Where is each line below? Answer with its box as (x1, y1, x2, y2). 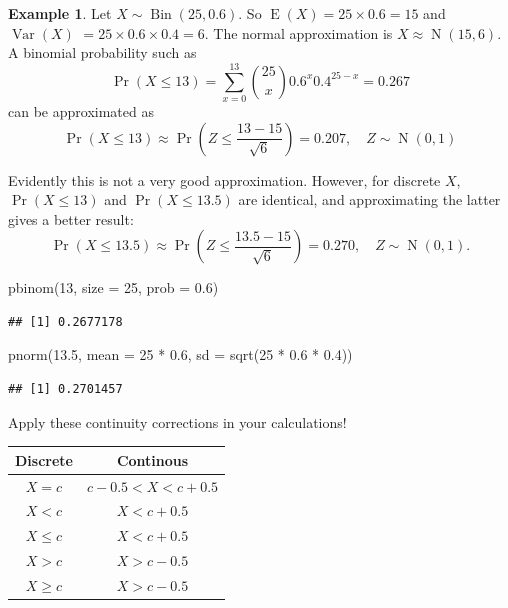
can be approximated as (8, 100, 154, 121)
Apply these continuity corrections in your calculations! (8, 411, 347, 432)
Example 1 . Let (8, 3, 112, 23)
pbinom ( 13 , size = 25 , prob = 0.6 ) (8, 277, 219, 298)
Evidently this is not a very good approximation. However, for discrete (8, 169, 441, 190)
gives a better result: (8, 208, 134, 229)
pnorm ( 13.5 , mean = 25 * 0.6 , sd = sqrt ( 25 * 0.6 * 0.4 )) (8, 344, 353, 365)
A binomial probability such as (8, 42, 197, 63)
